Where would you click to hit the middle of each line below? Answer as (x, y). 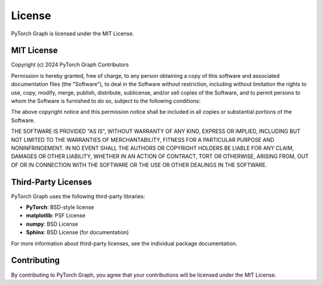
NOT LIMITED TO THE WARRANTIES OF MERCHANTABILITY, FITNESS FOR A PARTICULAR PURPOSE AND (143, 140)
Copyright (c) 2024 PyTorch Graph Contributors (70, 65)
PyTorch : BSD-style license (60, 207)
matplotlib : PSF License (56, 216)
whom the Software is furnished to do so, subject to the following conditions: (106, 101)
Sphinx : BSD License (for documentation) (77, 232)
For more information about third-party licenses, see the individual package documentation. (124, 243)
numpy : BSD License (52, 224)
